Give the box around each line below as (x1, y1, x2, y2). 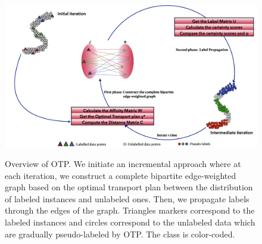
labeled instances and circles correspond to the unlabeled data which (5, 216, 255, 228)
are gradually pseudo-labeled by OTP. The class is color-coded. (5, 227, 235, 240)
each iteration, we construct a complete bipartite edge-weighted (5, 169, 236, 181)
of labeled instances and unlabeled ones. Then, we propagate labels (5, 192, 249, 205)
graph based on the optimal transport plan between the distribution (5, 181, 253, 193)
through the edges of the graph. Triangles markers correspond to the (5, 204, 255, 217)
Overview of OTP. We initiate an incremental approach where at (5, 157, 241, 170)
